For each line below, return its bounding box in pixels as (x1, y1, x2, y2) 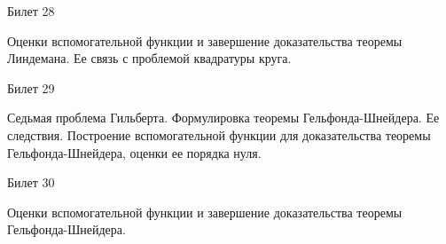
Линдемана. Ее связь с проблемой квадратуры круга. (7, 49, 292, 67)
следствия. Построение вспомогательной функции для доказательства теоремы (7, 125, 431, 144)
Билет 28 (7, 2, 55, 20)
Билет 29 (7, 78, 55, 97)
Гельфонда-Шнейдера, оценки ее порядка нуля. (7, 143, 262, 161)
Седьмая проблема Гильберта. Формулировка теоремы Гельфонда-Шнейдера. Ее (7, 108, 440, 127)
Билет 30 (7, 173, 55, 192)
